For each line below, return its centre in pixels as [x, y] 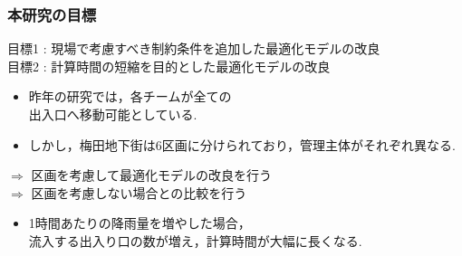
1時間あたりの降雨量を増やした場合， [140, 223]
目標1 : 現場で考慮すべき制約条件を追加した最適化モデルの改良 [194, 48]
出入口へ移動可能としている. [113, 114]
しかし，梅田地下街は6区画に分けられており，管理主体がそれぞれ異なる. [242, 144]
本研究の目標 [52, 14]
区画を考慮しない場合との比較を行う [139, 192]
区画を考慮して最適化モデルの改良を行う [151, 175]
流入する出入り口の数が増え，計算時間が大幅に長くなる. [195, 240]
